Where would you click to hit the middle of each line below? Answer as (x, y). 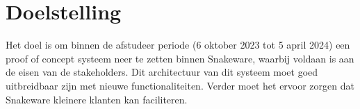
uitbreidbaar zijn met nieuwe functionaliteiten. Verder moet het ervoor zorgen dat (180, 85)
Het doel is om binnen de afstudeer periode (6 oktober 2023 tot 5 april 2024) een (178, 45)
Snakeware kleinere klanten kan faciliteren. (97, 99)
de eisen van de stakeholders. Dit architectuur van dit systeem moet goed (162, 72)
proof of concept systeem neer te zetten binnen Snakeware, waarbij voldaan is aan (180, 58)
